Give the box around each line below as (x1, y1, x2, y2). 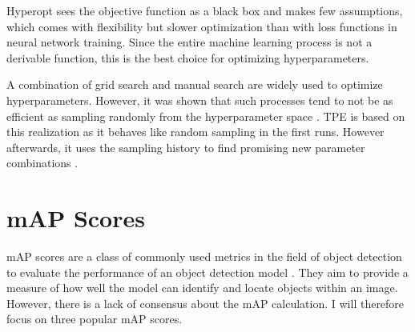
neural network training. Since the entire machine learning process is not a (6, 34, 373, 50)
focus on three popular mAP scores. (6, 310, 183, 327)
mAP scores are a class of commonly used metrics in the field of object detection (6, 248, 402, 265)
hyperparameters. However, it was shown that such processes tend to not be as (6, 91, 393, 108)
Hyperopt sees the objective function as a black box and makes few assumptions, (6, 2, 403, 18)
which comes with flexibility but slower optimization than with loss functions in (6, 18, 397, 34)
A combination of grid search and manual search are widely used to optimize (6, 76, 383, 93)
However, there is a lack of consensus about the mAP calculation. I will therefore (6, 294, 405, 311)
